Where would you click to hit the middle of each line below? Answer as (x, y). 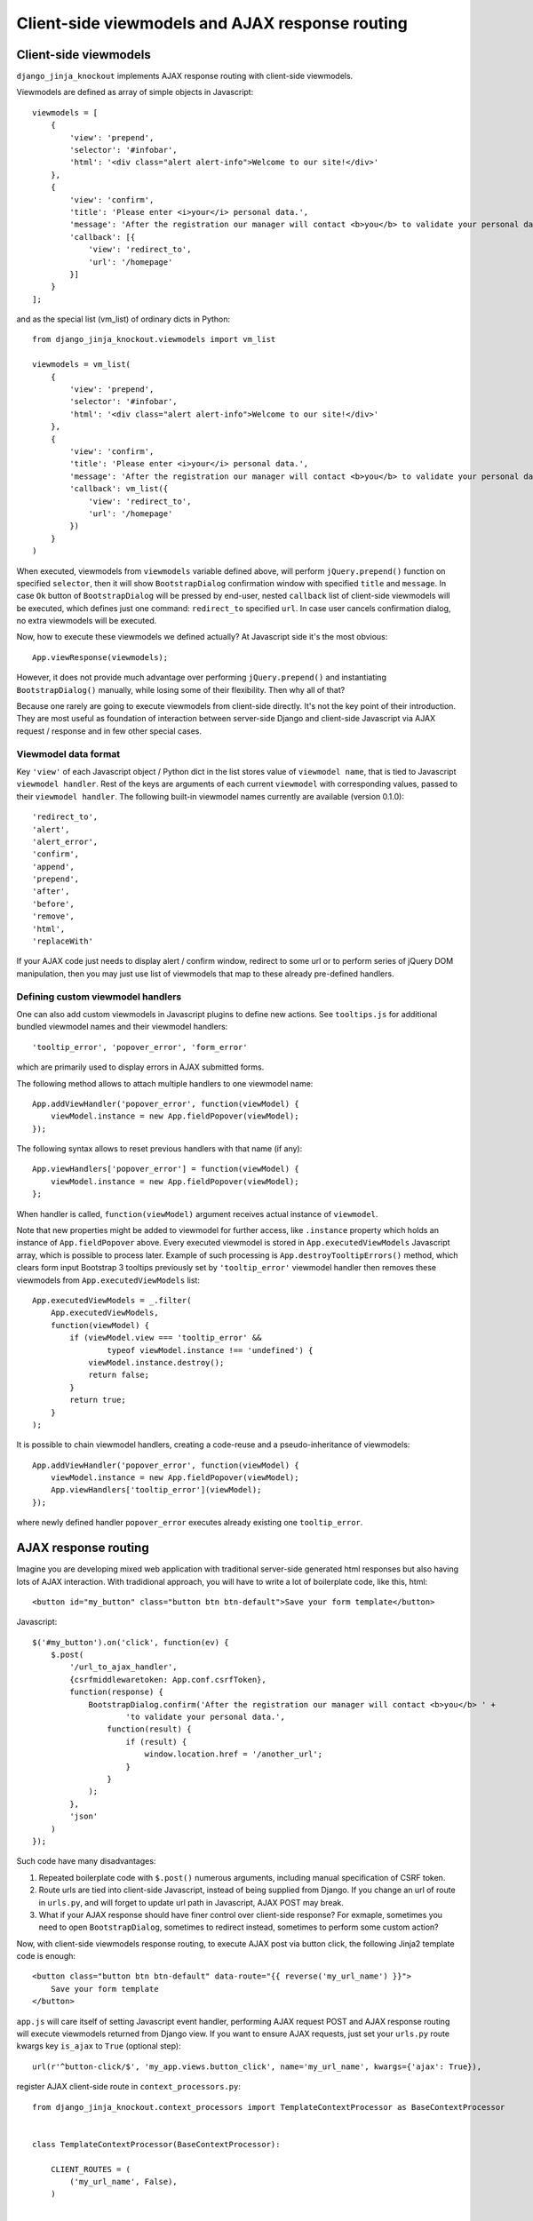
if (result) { (156, 1742)
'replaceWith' (63, 941)
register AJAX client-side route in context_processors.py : (129, 2087)
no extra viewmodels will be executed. (87, 621)
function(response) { (117, 1692)
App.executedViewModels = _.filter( (112, 1300)
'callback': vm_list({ (119, 489)
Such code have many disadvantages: (86, 1861)
